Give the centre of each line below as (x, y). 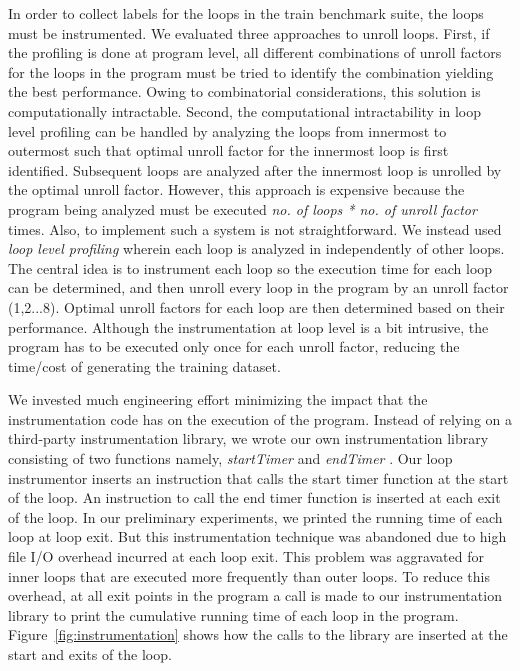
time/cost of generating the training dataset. (144, 365)
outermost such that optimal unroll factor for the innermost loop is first (228, 150)
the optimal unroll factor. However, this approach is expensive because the (236, 189)
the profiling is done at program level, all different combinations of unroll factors (255, 52)
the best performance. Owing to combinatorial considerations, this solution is (244, 91)
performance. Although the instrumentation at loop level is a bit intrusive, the (248, 326)
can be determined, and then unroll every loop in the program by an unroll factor (258, 287)
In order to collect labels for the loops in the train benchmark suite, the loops (246, 13)
